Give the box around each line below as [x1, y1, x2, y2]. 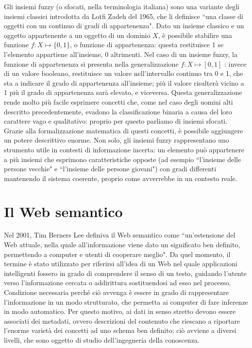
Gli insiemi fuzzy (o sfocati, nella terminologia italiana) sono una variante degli [4, 1, 239, 11]
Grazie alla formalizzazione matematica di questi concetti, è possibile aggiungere [4, 125, 243, 135]
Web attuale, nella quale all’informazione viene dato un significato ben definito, [4, 239, 240, 249]
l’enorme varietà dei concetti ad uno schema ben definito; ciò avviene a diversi [4, 325, 236, 335]
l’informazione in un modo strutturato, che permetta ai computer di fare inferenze [4, 296, 248, 307]
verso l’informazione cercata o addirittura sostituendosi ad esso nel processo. [4, 277, 231, 288]
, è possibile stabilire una [158, 30, 233, 40]
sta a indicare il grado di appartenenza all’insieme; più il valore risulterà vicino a [4, 77, 244, 88]
